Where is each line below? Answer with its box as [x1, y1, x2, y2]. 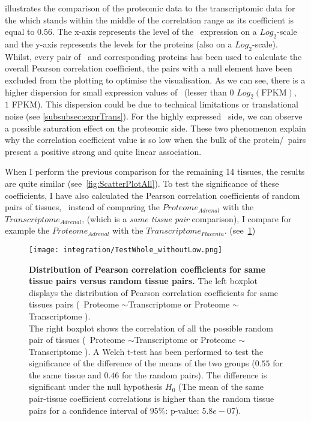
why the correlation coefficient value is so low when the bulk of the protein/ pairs [5, 133, 306, 146]
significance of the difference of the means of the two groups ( [29, 357, 255, 369]
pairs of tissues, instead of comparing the [5, 201, 160, 213]
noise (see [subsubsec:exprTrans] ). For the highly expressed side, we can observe [5, 109, 303, 122]
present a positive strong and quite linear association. [5, 145, 202, 157]
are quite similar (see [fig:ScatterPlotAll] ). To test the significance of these [5, 177, 279, 189]
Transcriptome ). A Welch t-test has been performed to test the [29, 345, 264, 357]
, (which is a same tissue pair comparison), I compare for [82, 212, 292, 225]
